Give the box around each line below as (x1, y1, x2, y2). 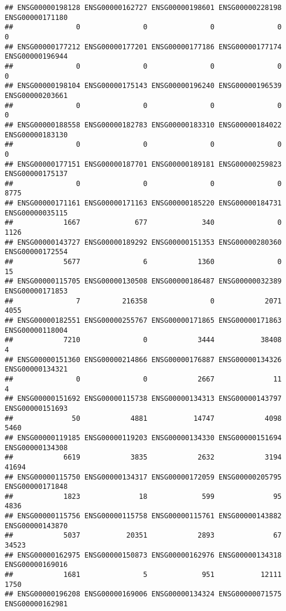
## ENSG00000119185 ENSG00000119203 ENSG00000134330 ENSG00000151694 (5, 433, 282, 442)
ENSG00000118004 (5, 326, 68, 335)
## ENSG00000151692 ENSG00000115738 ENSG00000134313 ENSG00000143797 (5, 394, 282, 403)
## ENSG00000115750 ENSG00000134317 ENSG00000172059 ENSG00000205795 (5, 472, 282, 481)
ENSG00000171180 (5, 13, 68, 22)
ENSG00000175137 (5, 170, 68, 178)
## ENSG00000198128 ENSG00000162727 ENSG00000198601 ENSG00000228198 (5, 4, 282, 12)
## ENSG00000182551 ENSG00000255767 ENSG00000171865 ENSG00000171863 (5, 316, 282, 325)
